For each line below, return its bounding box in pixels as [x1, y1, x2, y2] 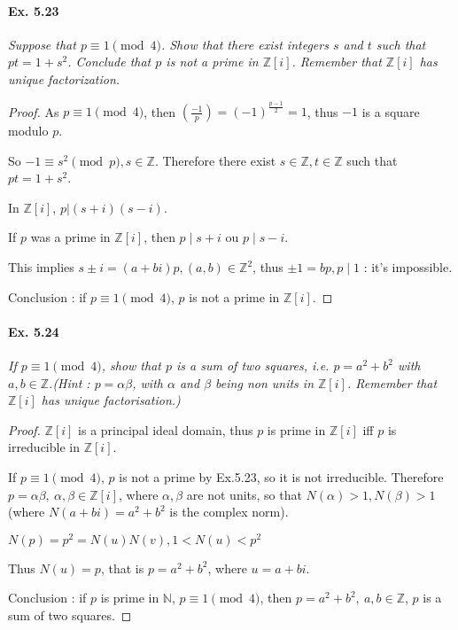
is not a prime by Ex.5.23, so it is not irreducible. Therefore [119, 468, 444, 486]
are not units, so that [186, 485, 302, 503]
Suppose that [8, 35, 76, 53]
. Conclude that [67, 52, 151, 71]
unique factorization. [8, 69, 120, 88]
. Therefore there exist [154, 151, 276, 169]
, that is [100, 558, 144, 577]
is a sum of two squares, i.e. [176, 356, 330, 375]
